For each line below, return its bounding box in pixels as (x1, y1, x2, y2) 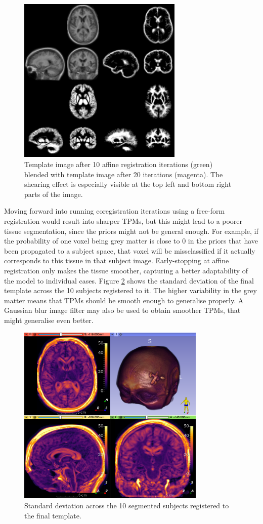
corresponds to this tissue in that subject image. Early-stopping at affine (4, 255, 229, 266)
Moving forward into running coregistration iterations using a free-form (4, 206, 225, 216)
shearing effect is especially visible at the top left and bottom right (24, 179, 232, 189)
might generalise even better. (4, 314, 94, 325)
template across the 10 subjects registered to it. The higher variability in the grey (4, 285, 257, 296)
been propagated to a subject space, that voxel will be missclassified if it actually (4, 245, 255, 256)
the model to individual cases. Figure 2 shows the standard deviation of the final (4, 275, 254, 286)
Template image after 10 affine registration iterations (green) (24, 159, 213, 170)
